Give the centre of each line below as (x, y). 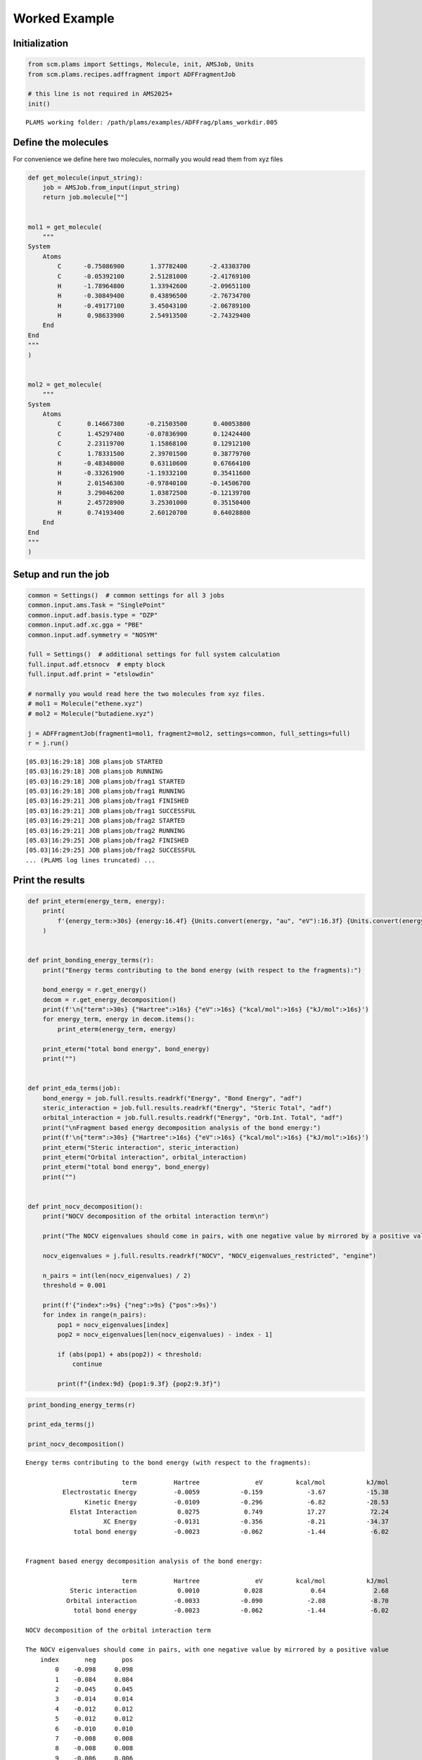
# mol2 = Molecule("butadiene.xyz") (91, 714)
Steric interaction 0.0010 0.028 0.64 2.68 (230, 1591)
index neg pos (87, 1659)
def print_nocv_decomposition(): (85, 1206)
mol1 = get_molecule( (65, 227)
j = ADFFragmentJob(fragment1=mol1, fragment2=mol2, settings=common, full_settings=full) (189, 733)
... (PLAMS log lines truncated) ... (91, 860)
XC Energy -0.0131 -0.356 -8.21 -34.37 (246, 1522)
